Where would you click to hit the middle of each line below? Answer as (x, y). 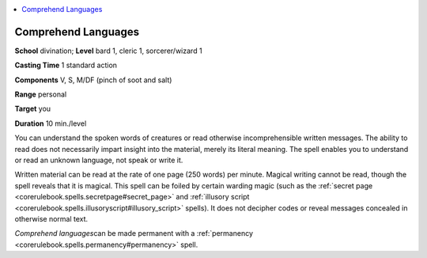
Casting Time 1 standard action (66, 65)
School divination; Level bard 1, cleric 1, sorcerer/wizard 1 (108, 51)
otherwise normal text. (51, 218)
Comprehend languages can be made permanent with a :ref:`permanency (134, 233)
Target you (33, 109)
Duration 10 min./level (51, 123)
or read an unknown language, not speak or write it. (99, 160)
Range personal (41, 94)
